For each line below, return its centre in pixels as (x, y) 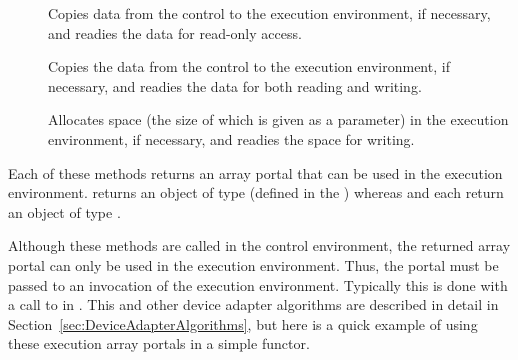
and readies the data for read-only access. (175, 32)
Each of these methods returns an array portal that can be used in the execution (255, 172)
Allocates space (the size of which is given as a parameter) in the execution (278, 119)
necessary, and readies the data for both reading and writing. (235, 85)
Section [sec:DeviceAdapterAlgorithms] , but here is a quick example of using (243, 323)
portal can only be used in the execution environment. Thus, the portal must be (253, 264)
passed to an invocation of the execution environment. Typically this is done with (258, 284)
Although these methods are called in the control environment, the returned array (259, 245)
